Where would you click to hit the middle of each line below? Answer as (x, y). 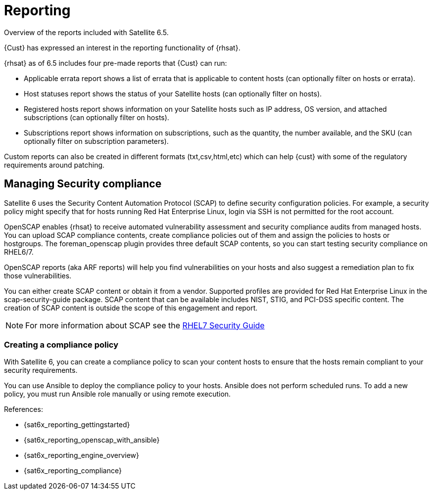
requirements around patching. (54, 165)
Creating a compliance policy (61, 344)
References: (24, 409)
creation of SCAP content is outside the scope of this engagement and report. (131, 308)
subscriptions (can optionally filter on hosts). (96, 117)
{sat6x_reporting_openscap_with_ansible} (92, 440)
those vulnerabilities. (38, 275)
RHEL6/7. (19, 252)
